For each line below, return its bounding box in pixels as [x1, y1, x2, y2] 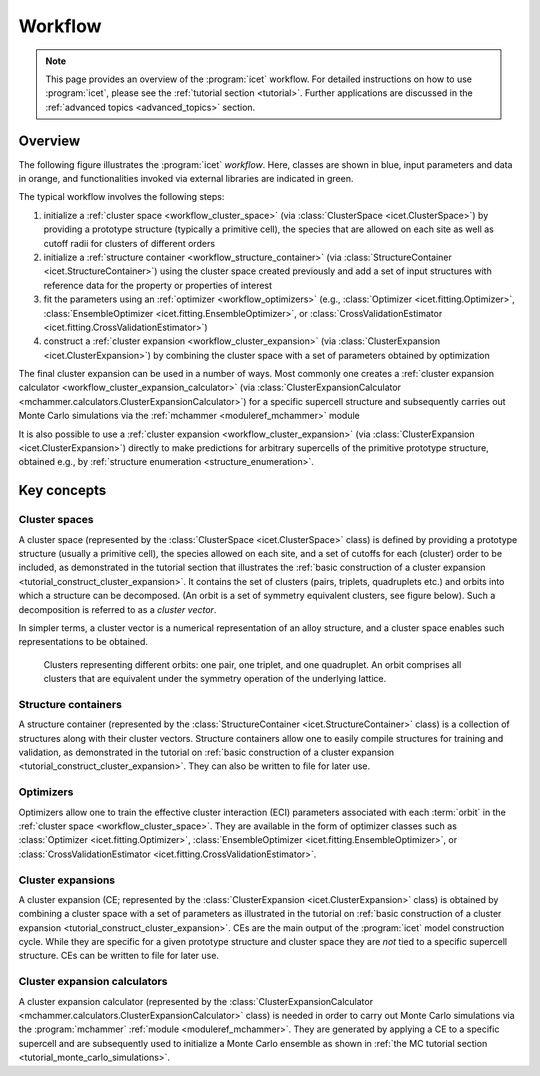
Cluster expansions [18, 873, 116, 887]
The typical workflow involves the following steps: [18, 191, 225, 203]
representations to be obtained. [18, 636, 149, 648]
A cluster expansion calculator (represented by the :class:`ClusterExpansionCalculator [18, 995, 374, 1007]
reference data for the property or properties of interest [43, 279, 273, 291]
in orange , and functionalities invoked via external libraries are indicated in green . [18, 173, 354, 185]
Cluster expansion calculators [18, 975, 168, 989]
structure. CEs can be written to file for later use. [18, 950, 220, 962]
